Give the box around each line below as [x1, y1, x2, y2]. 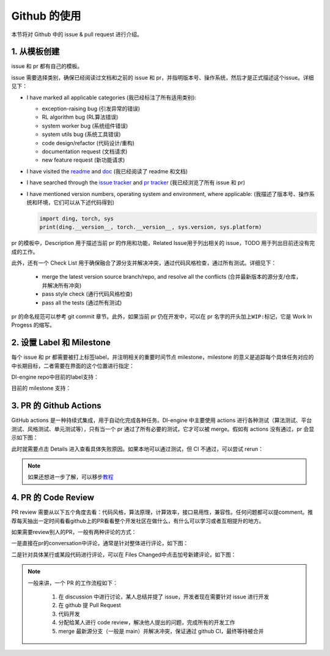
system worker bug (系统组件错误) [42, 122, 128, 129]
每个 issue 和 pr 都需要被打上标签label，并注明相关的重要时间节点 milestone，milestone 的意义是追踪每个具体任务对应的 [11, 353, 314, 361]
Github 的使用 [11, 9, 82, 23]
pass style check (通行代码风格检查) [42, 290, 133, 298]
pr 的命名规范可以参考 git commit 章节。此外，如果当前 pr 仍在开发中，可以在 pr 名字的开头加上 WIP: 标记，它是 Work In [11, 313, 312, 320]
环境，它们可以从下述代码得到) [37, 198, 115, 206]
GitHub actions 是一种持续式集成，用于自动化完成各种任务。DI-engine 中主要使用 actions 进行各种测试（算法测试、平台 [11, 417, 312, 424]
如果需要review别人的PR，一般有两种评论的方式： [11, 529, 137, 536]
